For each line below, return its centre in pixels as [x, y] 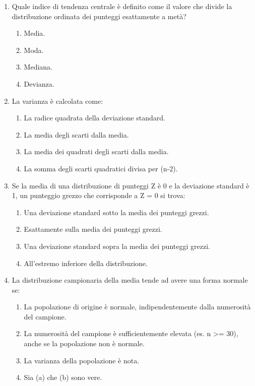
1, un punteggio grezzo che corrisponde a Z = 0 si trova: [99, 195]
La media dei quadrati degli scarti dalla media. [96, 151]
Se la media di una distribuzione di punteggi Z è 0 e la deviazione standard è [131, 185]
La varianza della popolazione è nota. [82, 360]
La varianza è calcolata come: [57, 101]
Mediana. [38, 67]
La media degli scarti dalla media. [76, 134]
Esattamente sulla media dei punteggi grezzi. [93, 229]
